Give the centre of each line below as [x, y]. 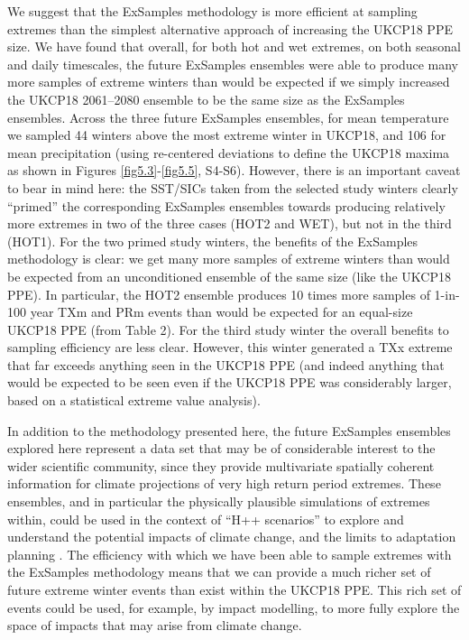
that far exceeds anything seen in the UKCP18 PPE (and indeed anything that [226, 364]
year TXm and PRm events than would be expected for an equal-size [221, 312]
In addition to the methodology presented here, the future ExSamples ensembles [229, 430]
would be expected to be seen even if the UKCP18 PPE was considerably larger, [230, 382]
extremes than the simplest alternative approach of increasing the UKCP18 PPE [230, 28]
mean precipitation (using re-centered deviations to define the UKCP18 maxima [229, 152]
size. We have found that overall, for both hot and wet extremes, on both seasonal [234, 46]
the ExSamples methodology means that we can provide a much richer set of [219, 572]
